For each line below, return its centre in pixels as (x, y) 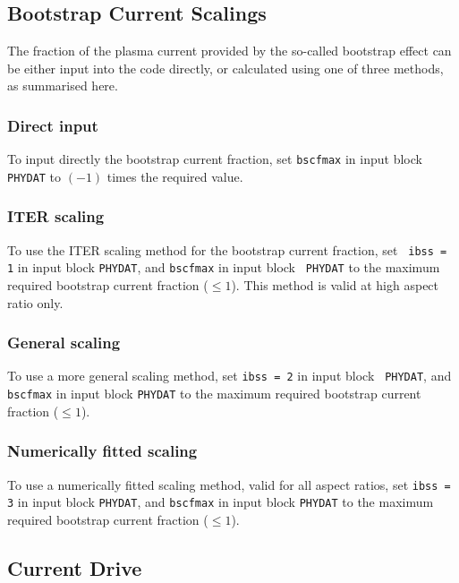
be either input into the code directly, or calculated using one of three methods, (225, 68)
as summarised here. (63, 86)
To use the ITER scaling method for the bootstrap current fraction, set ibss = (227, 249)
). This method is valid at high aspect (335, 285)
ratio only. (35, 302)
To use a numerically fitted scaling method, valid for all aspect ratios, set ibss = (229, 484)
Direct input (53, 125)
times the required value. (175, 176)
